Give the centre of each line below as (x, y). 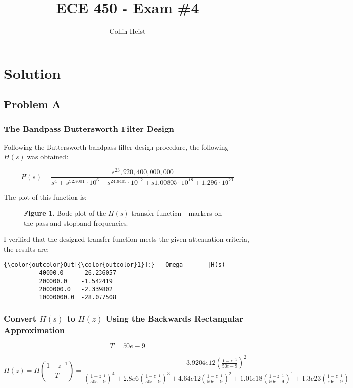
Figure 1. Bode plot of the (65, 213)
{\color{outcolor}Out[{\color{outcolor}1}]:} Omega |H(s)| (116, 265)
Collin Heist (127, 31)
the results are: (26, 248)
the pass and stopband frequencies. (76, 222)
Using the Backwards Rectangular (174, 318)
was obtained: (48, 156)
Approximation (35, 329)
